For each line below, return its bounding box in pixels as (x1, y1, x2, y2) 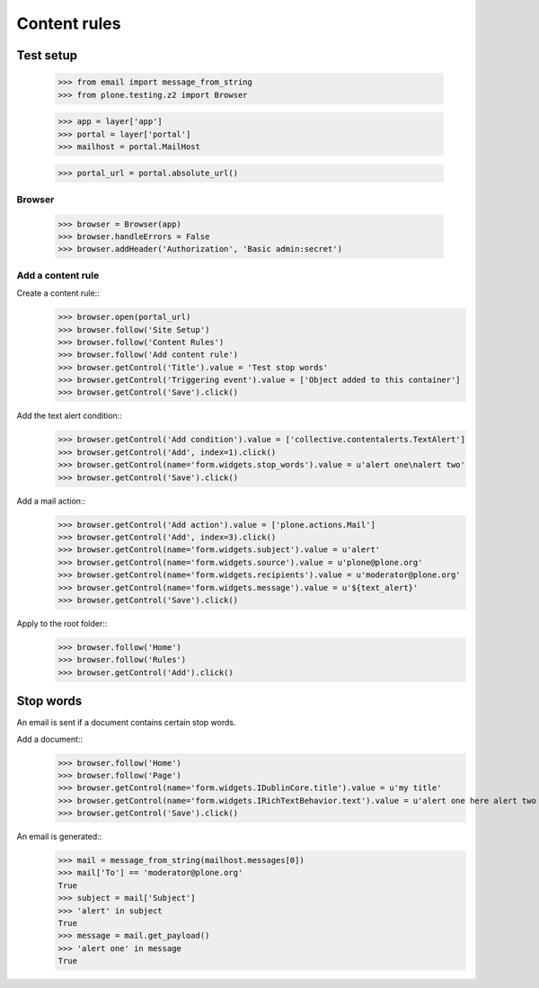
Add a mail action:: (16, 495, 85, 506)
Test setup (16, 48, 78, 63)
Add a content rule (16, 269, 100, 281)
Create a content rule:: (16, 288, 100, 298)
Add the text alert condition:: (16, 410, 123, 422)
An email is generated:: (16, 832, 102, 842)
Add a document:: (16, 734, 84, 744)
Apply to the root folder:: (16, 618, 108, 628)
